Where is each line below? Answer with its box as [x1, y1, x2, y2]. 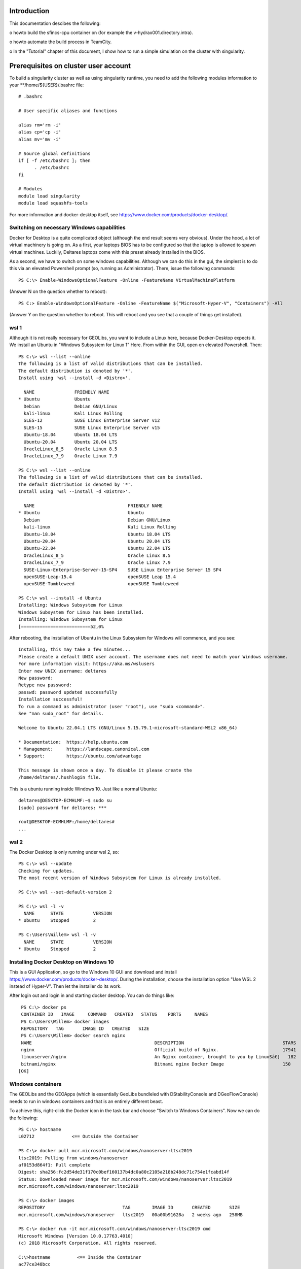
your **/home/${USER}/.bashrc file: [9, 82, 84, 88]
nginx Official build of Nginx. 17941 [21, 1047, 296, 1053]
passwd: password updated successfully [18, 689, 118, 695]
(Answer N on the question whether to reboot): [9, 288, 107, 294]
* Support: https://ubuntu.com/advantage [18, 753, 141, 759]
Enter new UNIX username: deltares [18, 668, 107, 674]
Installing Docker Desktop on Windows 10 [9, 958, 114, 965]
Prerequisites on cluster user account [9, 61, 131, 70]
